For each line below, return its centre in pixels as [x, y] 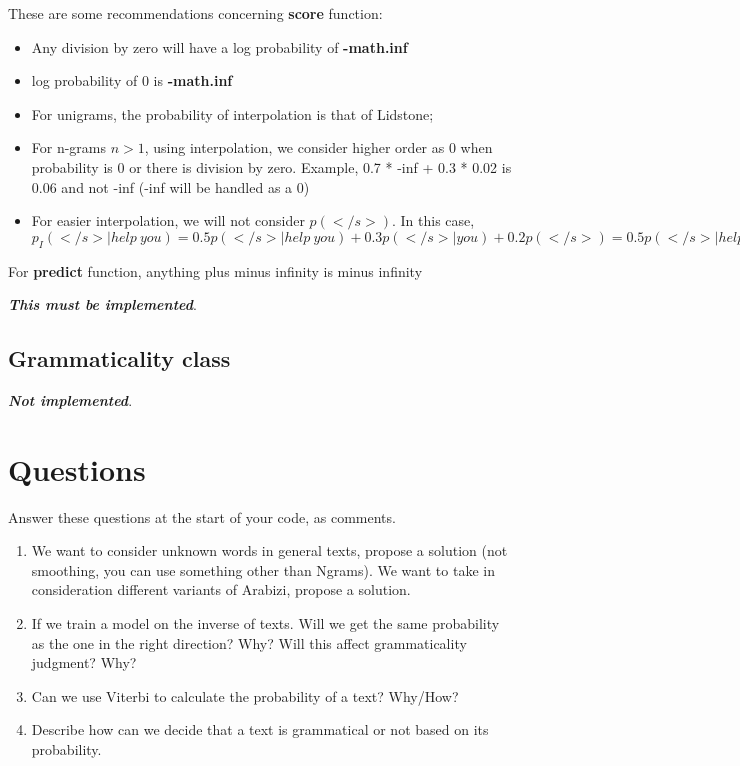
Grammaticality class [119, 358]
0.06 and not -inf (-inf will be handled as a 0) [170, 186]
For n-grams [69, 147]
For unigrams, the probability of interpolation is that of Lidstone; [232, 113]
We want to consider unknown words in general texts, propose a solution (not [269, 550]
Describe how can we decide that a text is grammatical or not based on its [260, 729]
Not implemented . [70, 399]
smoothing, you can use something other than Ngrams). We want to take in [263, 569]
